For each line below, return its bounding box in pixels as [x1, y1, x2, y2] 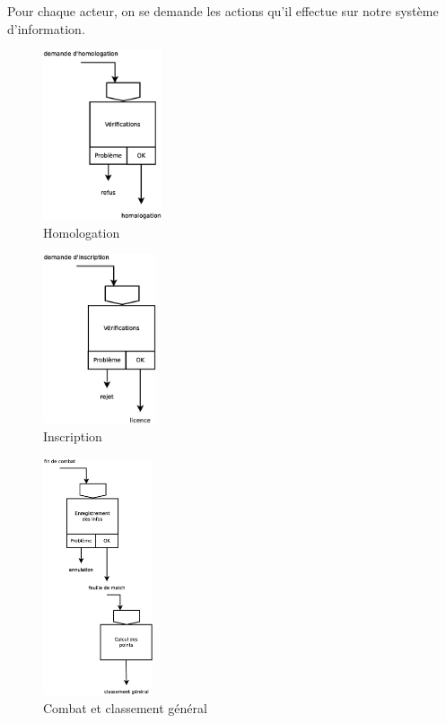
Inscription [43, 426, 102, 445]
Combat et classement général [43, 698, 207, 717]
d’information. [7, 19, 85, 38]
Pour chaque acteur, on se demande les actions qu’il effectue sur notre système [7, 2, 439, 20]
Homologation [43, 222, 120, 241]
